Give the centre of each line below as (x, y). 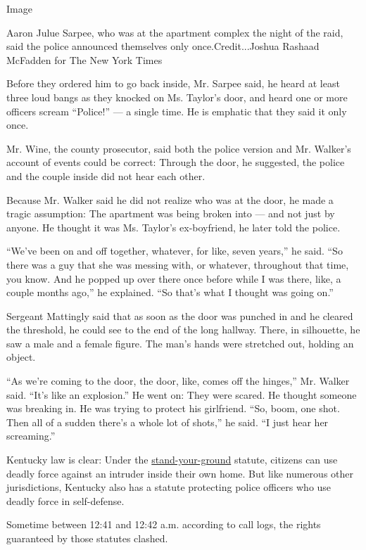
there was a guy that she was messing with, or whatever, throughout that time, (178, 264)
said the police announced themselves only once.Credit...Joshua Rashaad (163, 46)
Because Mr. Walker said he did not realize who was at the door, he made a (170, 199)
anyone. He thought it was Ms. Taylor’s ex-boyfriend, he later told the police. (173, 227)
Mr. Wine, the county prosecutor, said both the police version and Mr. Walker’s (179, 148)
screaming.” (31, 436)
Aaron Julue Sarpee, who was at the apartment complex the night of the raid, (175, 32)
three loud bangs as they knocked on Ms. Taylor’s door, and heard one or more (177, 97)
